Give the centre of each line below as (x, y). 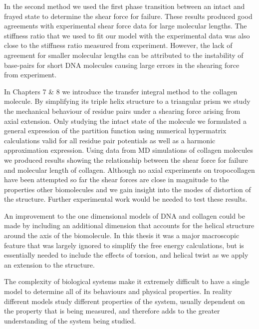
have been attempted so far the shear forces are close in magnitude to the (117, 179)
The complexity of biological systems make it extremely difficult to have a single (127, 281)
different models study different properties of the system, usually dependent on (125, 301)
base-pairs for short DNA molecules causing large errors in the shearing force (122, 65)
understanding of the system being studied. (70, 320)
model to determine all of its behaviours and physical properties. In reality (118, 291)
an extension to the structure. (49, 264)
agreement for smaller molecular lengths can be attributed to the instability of (124, 55)
